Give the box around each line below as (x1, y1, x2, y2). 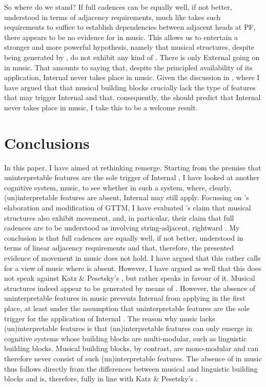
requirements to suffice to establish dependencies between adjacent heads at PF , (4, 22, 256, 32)
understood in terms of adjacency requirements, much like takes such (4, 11, 221, 22)
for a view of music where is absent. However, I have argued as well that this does (4, 262, 261, 273)
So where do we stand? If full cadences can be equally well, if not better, (4, 2, 232, 12)
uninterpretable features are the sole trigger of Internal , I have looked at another (4, 172, 260, 183)
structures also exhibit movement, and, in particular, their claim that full (4, 212, 234, 223)
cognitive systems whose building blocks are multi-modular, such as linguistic (4, 333, 247, 343)
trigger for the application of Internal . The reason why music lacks (4, 313, 215, 323)
